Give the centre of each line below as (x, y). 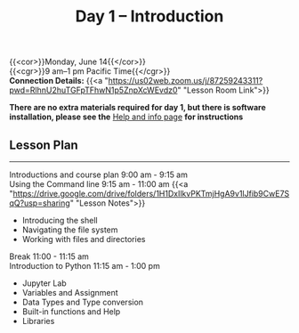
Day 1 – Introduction (149, 16)
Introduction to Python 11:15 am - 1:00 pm (85, 266)
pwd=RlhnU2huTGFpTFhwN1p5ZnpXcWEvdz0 (93, 90)
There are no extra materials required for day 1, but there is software (138, 108)
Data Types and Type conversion (83, 302)
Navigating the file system (70, 230)
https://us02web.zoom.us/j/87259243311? (186, 81)
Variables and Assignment (70, 292)
